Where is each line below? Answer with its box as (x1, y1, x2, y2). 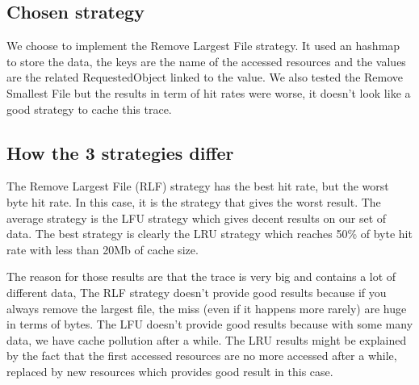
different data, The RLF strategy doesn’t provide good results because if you (6, 283, 387, 300)
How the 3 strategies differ (6, 140, 234, 165)
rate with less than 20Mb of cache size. (6, 241, 199, 257)
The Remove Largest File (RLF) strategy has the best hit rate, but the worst (6, 178, 389, 195)
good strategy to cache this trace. (6, 100, 172, 117)
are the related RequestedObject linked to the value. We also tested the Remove (6, 69, 404, 86)
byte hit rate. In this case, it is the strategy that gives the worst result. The (6, 193, 381, 210)
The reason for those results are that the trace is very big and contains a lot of (6, 268, 396, 285)
